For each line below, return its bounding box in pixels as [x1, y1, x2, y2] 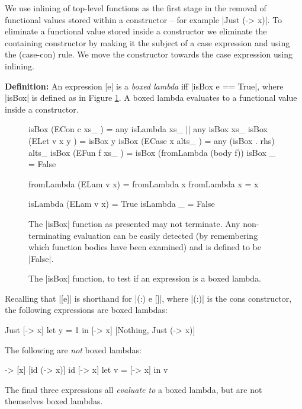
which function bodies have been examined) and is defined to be [28, 241, 261, 253]
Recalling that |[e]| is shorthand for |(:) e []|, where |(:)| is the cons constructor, [5, 292, 292, 304]
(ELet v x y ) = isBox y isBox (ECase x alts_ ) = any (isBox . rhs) [28, 134, 275, 146]
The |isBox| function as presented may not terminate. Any [28, 217, 240, 229]
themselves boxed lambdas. [5, 395, 103, 407]
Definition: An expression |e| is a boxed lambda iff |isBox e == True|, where [5, 79, 284, 92]
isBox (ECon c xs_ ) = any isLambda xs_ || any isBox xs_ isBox [28, 123, 268, 135]
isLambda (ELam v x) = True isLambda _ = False [28, 197, 215, 210]
